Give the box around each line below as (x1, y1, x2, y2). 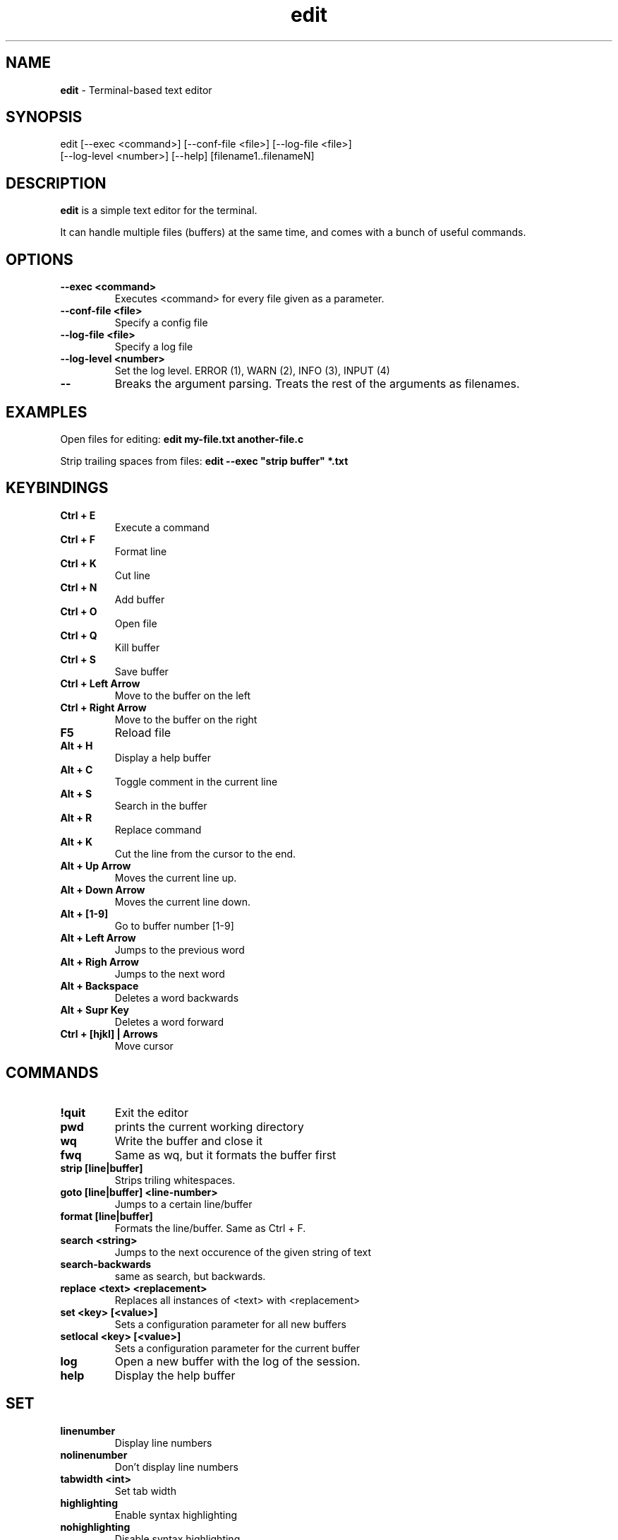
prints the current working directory (114, 1119, 304, 1134)
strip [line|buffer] (60, 1161, 143, 1174)
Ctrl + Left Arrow (60, 677, 140, 689)
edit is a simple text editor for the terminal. (60, 204, 257, 217)
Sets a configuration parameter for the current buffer (114, 1341, 360, 1354)
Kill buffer (114, 641, 160, 653)
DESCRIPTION (6, 174, 107, 192)
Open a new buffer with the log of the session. (114, 1354, 360, 1368)
